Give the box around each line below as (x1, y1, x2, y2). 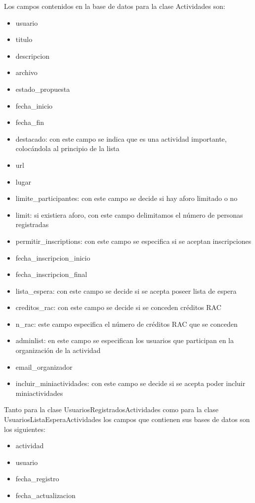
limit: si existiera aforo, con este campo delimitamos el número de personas (15, 209, 243, 220)
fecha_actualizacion (15, 490, 76, 500)
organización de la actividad (15, 345, 101, 355)
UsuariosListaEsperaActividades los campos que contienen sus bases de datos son (4, 414, 250, 425)
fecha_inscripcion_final (15, 269, 87, 279)
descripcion (15, 50, 49, 61)
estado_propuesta (15, 83, 70, 94)
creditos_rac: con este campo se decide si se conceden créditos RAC (15, 302, 221, 312)
